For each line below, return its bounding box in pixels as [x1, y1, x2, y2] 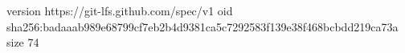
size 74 [6, 34, 39, 51]
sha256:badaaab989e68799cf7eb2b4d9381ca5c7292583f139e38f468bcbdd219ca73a [6, 18, 399, 35]
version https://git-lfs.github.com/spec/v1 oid [6, 2, 233, 18]
